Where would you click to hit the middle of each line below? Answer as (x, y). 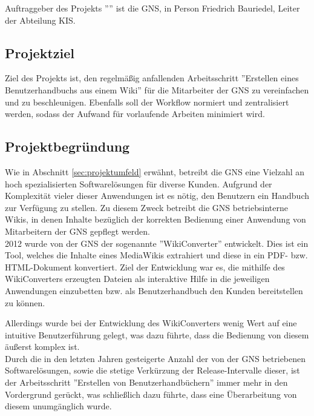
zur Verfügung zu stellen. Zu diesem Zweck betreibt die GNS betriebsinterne (146, 207)
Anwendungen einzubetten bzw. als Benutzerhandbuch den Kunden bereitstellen (154, 290)
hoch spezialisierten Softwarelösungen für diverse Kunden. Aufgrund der (139, 183)
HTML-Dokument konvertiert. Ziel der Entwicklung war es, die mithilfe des (145, 267)
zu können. (25, 302)
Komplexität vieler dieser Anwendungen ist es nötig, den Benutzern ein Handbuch (157, 196)
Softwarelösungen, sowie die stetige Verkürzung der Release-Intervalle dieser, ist (152, 370)
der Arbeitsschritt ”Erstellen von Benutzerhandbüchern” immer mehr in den (146, 382)
